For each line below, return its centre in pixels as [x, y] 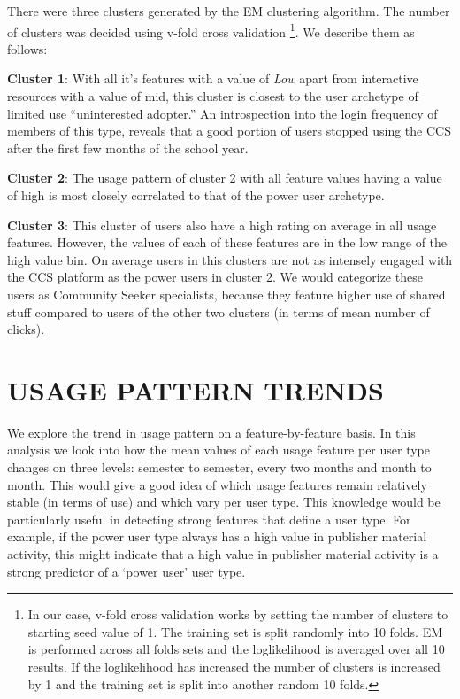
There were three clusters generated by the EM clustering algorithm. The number [229, 11]
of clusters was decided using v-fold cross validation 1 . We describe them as [211, 30]
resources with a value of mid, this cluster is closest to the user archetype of [213, 96]
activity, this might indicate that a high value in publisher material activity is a [223, 554]
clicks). [26, 329]
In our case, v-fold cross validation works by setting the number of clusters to [238, 614]
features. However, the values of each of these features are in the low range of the [227, 242]
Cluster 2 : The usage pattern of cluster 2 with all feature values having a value [225, 178]
